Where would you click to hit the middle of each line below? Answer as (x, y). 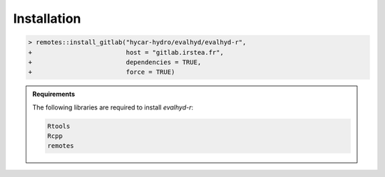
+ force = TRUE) (102, 72)
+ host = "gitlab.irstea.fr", (126, 52)
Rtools (59, 126)
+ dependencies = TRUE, (115, 62)
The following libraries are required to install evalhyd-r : (113, 107)
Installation (47, 18)
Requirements (54, 94)
